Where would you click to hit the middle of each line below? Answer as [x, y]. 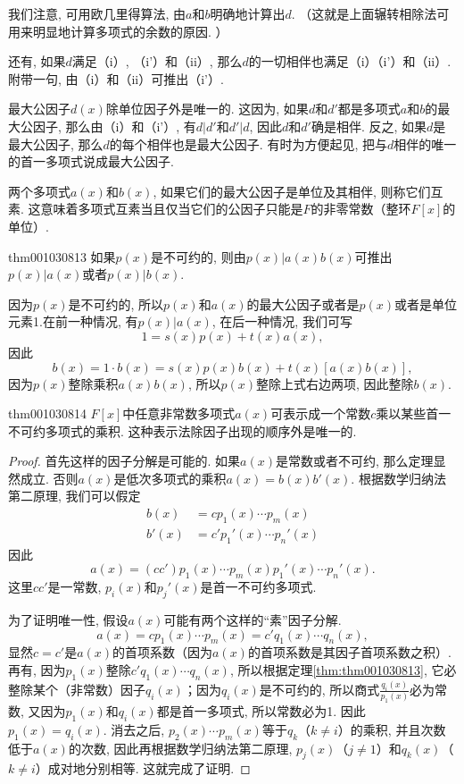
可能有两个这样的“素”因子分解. [253, 619]
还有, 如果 [37, 61]
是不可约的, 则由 [199, 256]
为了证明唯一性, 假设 [68, 619]
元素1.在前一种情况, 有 [73, 321]
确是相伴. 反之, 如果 [369, 126]
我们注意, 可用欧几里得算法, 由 [97, 13]
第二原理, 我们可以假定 [75, 496]
